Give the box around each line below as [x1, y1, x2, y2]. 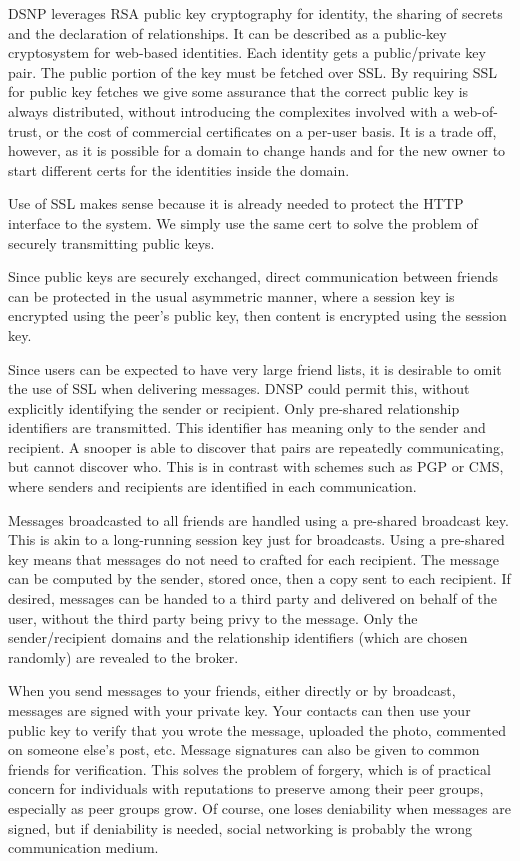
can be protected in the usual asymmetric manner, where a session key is [8, 285, 455, 306]
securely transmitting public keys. [8, 232, 215, 253]
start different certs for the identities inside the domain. [8, 159, 350, 180]
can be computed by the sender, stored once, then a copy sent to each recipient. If [8, 568, 511, 589]
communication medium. [8, 837, 159, 858]
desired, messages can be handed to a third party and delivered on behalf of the [8, 588, 497, 609]
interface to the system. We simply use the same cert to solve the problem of [8, 212, 478, 233]
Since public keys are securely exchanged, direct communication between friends [8, 266, 498, 287]
